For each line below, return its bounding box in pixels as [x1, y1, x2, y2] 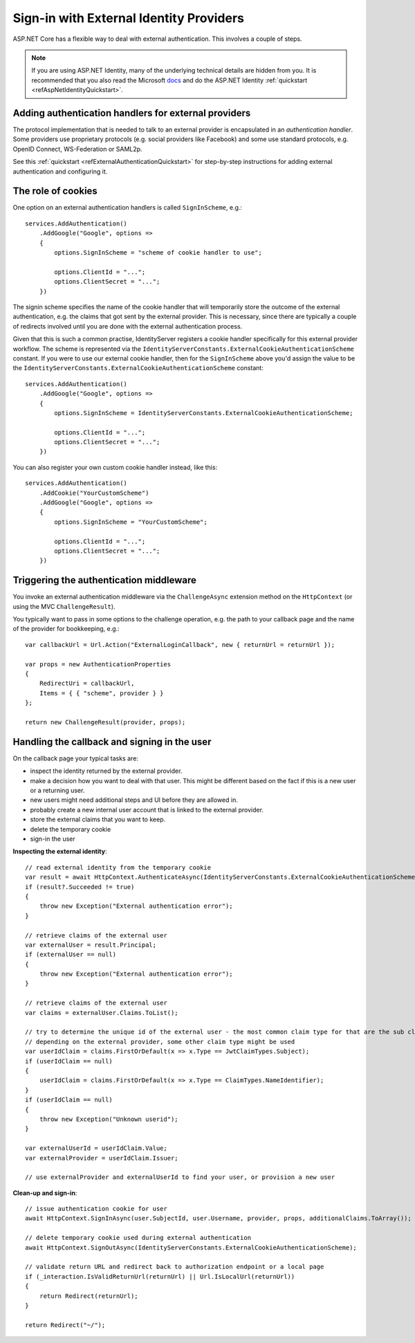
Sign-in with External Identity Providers [12, 10, 245, 26]
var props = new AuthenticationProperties [25, 660, 172, 668]
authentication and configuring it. [12, 167, 108, 176]
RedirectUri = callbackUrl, [39, 679, 135, 688]
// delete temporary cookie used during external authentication [25, 1234, 252, 1242]
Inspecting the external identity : [12, 848, 107, 856]
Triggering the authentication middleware [12, 574, 197, 586]
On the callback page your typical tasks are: [12, 754, 138, 762]
